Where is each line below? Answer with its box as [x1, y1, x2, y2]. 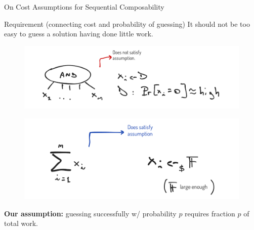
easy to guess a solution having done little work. [4, 28, 153, 39]
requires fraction [185, 208, 235, 218]
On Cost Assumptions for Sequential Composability [4, 2, 164, 12]
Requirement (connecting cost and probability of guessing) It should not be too [4, 18, 250, 29]
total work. [4, 218, 38, 228]
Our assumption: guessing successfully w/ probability [4, 208, 177, 218]
